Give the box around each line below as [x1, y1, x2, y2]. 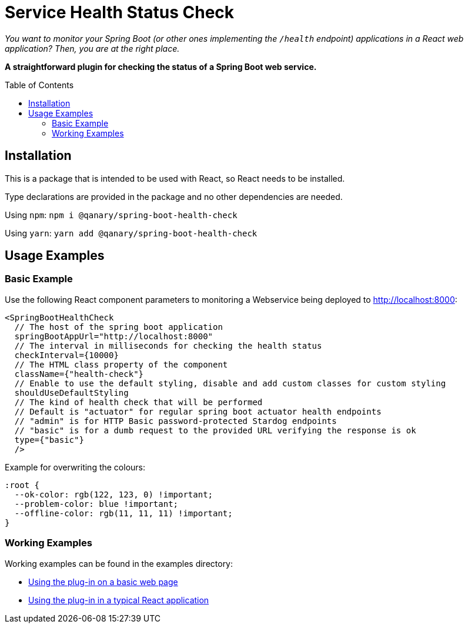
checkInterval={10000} [14, 350, 119, 360]
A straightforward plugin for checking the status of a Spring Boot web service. [5, 61, 317, 72]
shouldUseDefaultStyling [14, 388, 129, 397]
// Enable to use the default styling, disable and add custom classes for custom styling [14, 378, 446, 388]
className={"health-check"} [14, 369, 144, 379]
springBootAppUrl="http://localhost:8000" [14, 331, 213, 341]
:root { [5, 480, 40, 490]
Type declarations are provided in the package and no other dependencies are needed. [5, 191, 343, 202]
